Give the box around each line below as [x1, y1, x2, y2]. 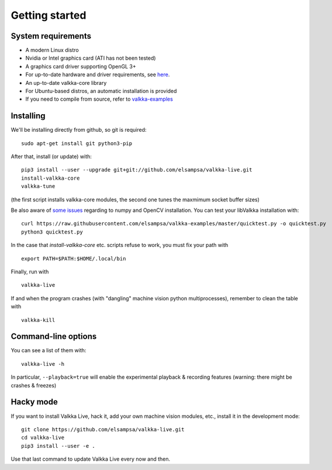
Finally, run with [11, 268, 49, 275]
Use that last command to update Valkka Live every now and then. [11, 455, 171, 462]
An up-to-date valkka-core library [25, 79, 107, 86]
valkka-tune [21, 183, 56, 190]
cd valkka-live [21, 434, 65, 441]
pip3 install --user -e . [21, 442, 96, 449]
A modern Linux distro [25, 47, 79, 54]
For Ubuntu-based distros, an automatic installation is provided [25, 88, 177, 95]
